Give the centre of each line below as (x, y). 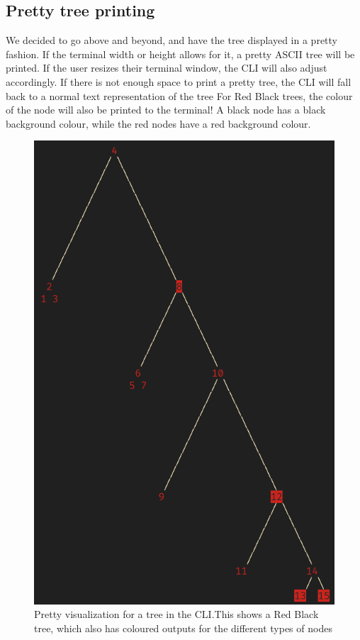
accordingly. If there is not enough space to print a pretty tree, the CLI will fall (179, 81)
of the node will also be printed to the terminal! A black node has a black (166, 110)
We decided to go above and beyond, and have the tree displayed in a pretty (171, 40)
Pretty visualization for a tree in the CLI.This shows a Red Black (176, 614)
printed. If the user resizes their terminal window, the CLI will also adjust (167, 68)
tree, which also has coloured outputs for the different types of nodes (183, 628)
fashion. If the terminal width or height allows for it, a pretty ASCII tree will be (180, 54)
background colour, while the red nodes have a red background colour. (158, 123)
